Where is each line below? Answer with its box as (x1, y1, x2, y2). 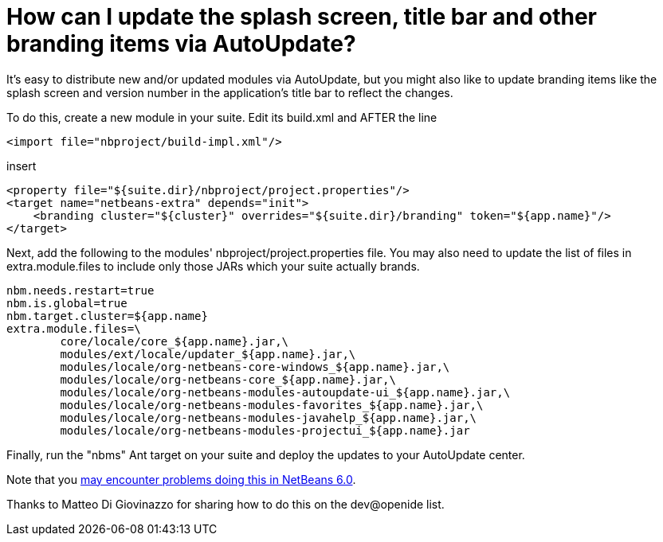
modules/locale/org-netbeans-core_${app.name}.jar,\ (60, 372, 396, 386)
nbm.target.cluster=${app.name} (6, 309, 208, 322)
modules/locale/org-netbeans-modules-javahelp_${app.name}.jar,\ (60, 411, 477, 424)
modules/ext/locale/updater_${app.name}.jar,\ (60, 347, 356, 361)
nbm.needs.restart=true (6, 283, 155, 297)
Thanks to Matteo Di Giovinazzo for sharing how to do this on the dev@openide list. (6, 497, 445, 511)
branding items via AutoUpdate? (6, 30, 356, 57)
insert (6, 158, 37, 173)
